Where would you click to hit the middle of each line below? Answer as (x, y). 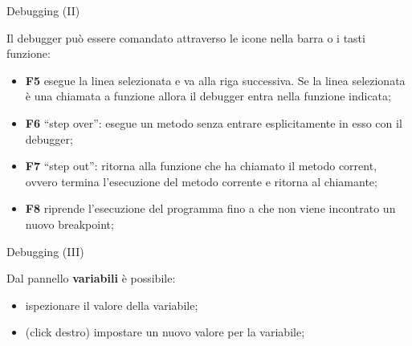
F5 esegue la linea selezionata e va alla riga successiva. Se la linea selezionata (215, 80)
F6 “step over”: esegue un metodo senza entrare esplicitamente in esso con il (214, 122)
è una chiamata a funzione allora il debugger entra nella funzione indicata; (208, 96)
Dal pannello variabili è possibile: (91, 278)
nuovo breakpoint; (69, 224)
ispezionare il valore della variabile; (112, 305)
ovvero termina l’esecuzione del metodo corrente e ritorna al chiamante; (201, 181)
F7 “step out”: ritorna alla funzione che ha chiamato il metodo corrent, (201, 166)
